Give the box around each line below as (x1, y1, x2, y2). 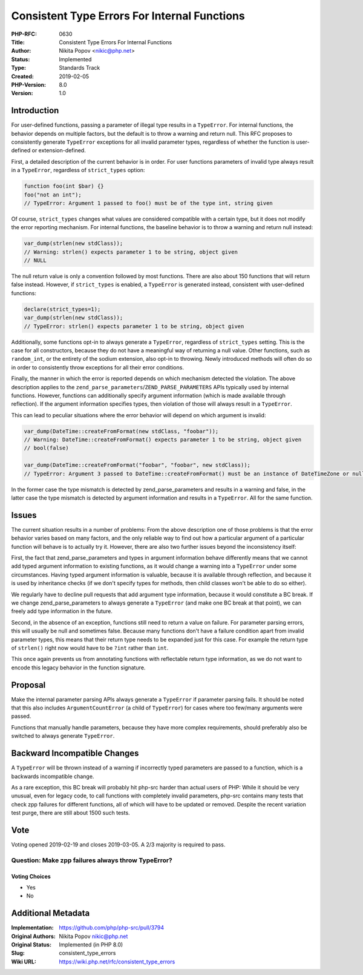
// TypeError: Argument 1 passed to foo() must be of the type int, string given (24, 199, 273, 206)
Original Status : (11, 941, 51, 948)
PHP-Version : (11, 81, 47, 88)
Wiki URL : (11, 958, 36, 965)
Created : (11, 73, 34, 80)
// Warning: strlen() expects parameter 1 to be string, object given (24, 249, 238, 255)
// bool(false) (24, 444, 69, 452)
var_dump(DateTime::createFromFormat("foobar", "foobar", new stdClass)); (24, 461, 251, 469)
